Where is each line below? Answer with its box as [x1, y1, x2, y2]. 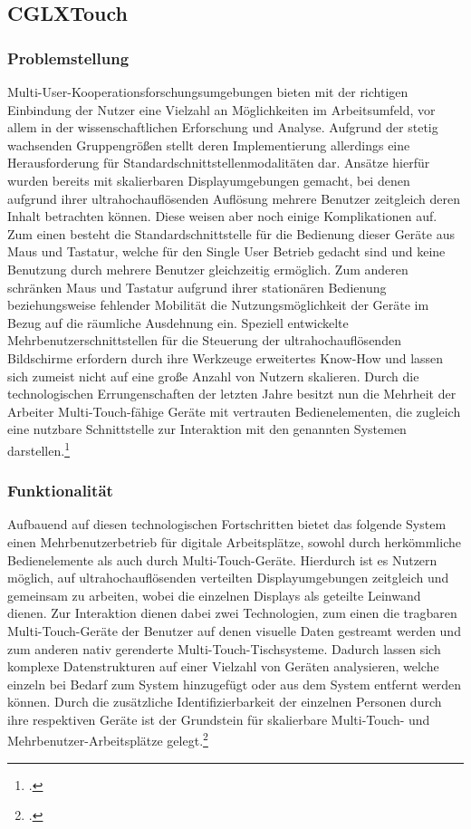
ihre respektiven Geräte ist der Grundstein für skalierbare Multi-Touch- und [7, 709, 430, 728]
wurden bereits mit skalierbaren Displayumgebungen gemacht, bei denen [7, 170, 410, 189]
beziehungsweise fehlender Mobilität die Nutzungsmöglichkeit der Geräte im [7, 295, 429, 314]
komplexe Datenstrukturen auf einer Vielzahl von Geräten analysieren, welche [7, 657, 439, 676]
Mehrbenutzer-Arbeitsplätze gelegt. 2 [7, 728, 208, 750]
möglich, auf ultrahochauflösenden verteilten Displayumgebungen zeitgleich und [7, 568, 449, 587]
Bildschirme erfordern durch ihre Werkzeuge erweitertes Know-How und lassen [7, 348, 444, 367]
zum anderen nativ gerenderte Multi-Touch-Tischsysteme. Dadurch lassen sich [7, 639, 441, 658]
